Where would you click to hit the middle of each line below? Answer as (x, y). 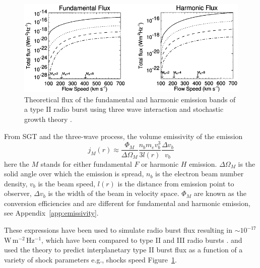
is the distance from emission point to (176, 183)
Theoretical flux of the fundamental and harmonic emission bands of (130, 99)
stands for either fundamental (86, 163)
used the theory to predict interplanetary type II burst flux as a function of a (123, 250)
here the (17, 163)
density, (16, 183)
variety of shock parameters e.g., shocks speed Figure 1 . (90, 259)
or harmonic (160, 163)
